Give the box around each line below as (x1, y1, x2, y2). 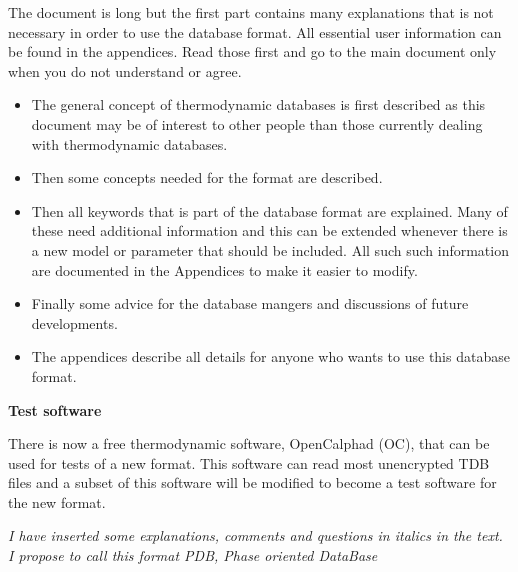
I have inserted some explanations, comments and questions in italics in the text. (8, 525, 503, 546)
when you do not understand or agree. (8, 60, 242, 81)
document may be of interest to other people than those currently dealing (31, 113, 483, 134)
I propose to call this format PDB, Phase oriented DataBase (8, 545, 378, 566)
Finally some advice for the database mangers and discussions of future (31, 293, 469, 314)
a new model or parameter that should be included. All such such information (31, 239, 509, 260)
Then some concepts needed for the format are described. (31, 167, 383, 188)
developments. (31, 312, 118, 333)
